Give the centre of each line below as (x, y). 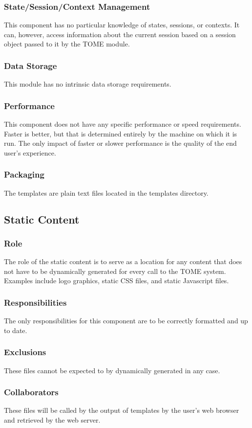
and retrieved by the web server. (52, 420)
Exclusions (25, 352)
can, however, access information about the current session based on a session (120, 34)
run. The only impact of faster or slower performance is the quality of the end (120, 143)
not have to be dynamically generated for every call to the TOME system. (115, 271)
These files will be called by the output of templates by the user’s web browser (122, 410)
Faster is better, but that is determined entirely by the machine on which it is (121, 133)
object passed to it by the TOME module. (67, 44)
